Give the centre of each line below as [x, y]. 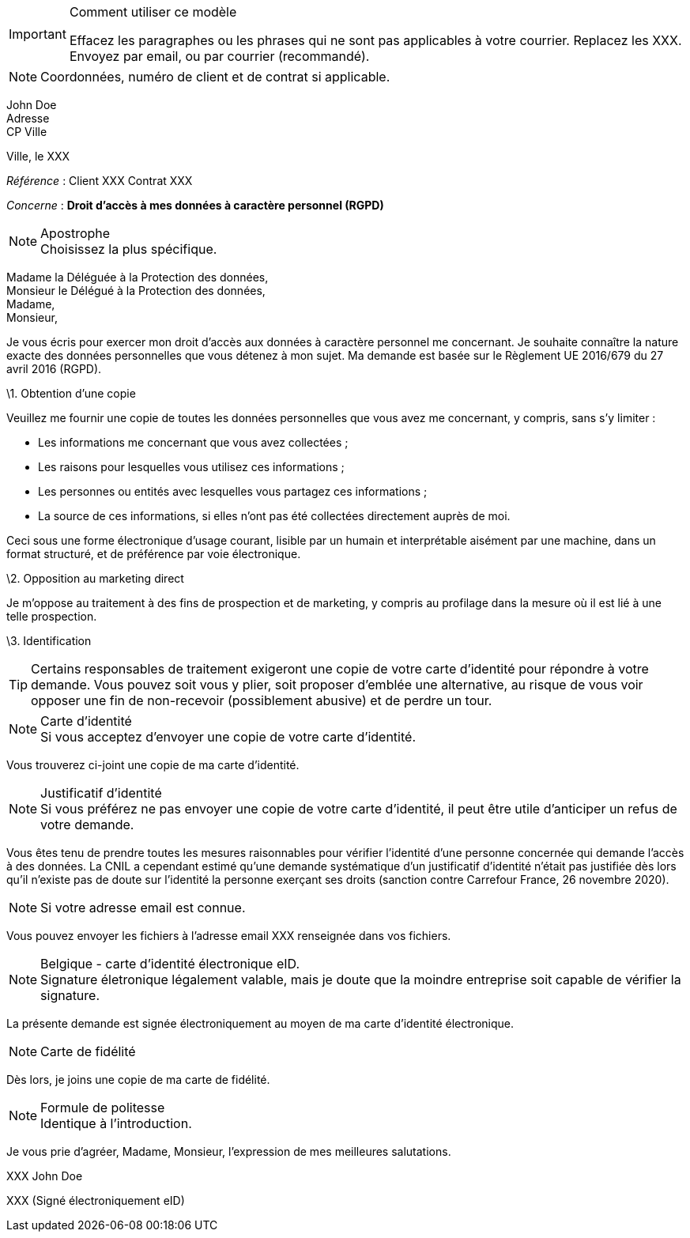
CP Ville [27, 132]
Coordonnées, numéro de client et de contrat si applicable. [215, 77]
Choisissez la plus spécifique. [129, 249]
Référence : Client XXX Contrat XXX [100, 181]
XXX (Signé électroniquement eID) [96, 1200]
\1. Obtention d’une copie [71, 393]
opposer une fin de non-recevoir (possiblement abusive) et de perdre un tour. [262, 700]
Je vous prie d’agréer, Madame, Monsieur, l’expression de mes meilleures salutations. [229, 1151]
